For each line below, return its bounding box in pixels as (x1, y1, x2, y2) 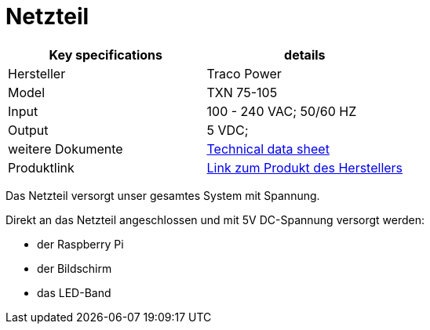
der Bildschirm (37, 261, 112, 275)
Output (8, 121, 49, 138)
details (284, 46, 326, 63)
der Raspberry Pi (37, 237, 124, 251)
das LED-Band (37, 285, 111, 299)
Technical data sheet (206, 140, 330, 157)
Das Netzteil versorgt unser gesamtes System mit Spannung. (5, 188, 320, 202)
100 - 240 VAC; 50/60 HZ (206, 103, 357, 119)
